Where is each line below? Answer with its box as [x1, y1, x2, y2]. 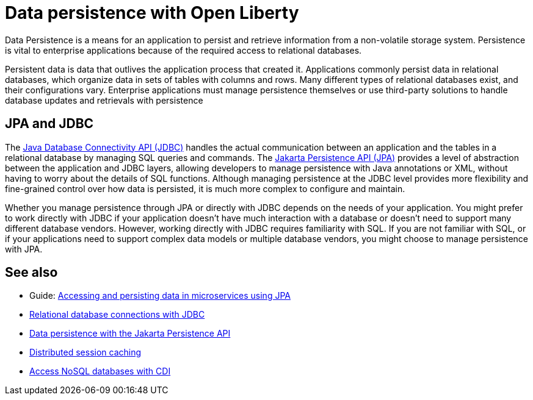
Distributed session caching [29, 347, 142, 358]
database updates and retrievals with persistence [5, 95, 203, 105]
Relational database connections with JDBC [29, 309, 205, 320]
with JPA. [5, 243, 43, 254]
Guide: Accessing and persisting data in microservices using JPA [29, 290, 291, 301]
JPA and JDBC [5, 116, 94, 132]
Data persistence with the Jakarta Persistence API [29, 328, 231, 339]
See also [5, 265, 58, 280]
